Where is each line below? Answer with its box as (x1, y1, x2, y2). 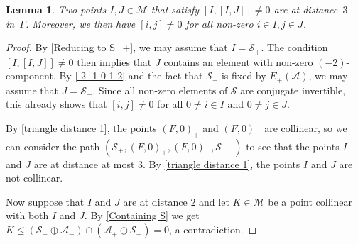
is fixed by (221, 68, 266, 83)
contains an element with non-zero (163, 54, 313, 69)
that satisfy (151, 2, 200, 16)
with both (6, 208, 49, 223)
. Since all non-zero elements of (92, 82, 228, 97)
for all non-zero (185, 16, 254, 30)
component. (6, 68, 56, 83)
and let (199, 194, 229, 209)
